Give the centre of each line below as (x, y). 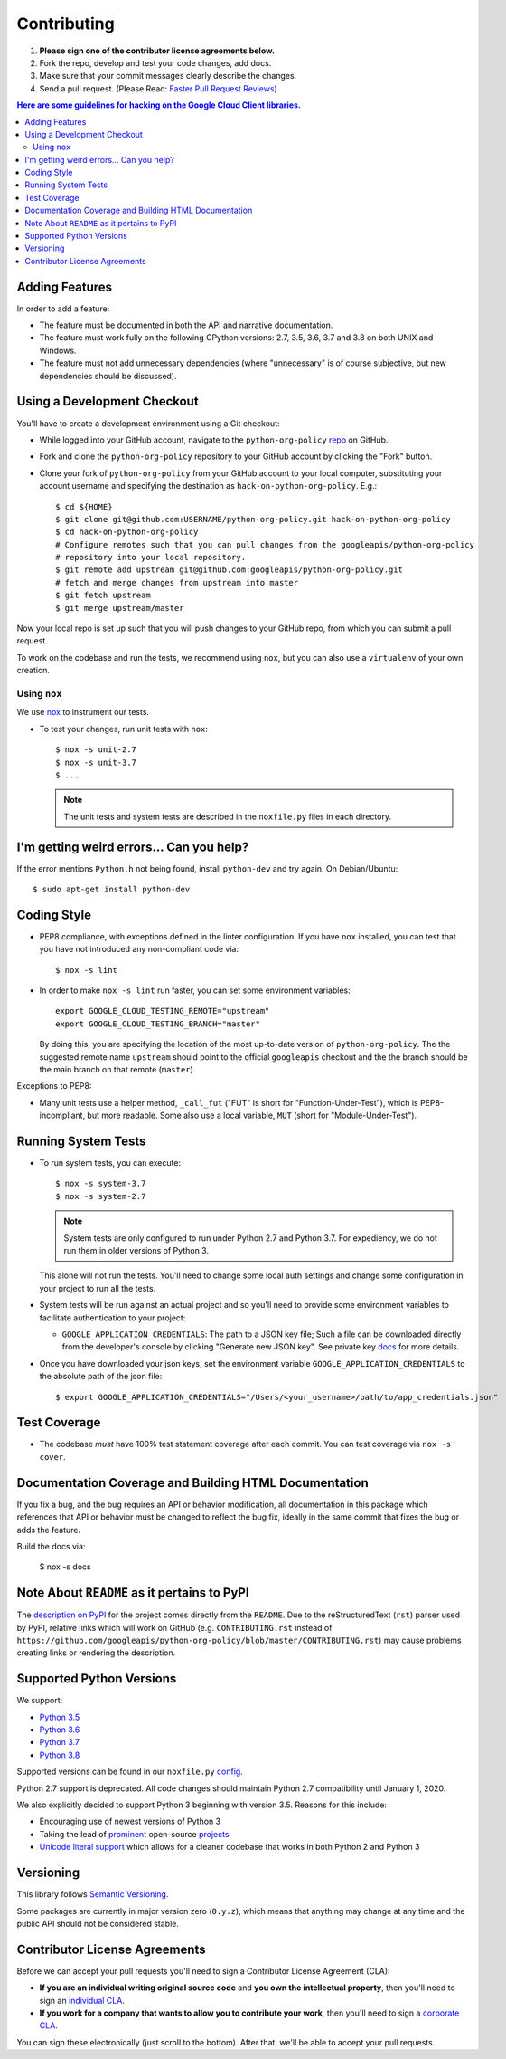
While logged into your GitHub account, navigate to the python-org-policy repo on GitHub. (214, 440)
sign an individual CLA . (82, 2000)
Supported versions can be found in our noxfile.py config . (130, 1772)
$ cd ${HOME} (84, 506)
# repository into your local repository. (151, 558)
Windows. (58, 350)
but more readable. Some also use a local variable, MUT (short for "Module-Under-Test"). (252, 1115)
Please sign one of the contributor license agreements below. (157, 51)
